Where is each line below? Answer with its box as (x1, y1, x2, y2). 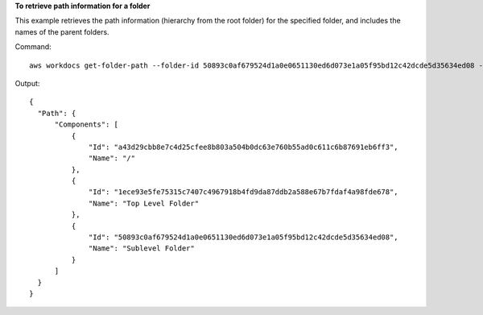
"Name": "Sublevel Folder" (89, 244, 195, 253)
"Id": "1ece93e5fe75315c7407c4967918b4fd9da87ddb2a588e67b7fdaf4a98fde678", (89, 188, 398, 197)
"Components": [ (54, 120, 119, 129)
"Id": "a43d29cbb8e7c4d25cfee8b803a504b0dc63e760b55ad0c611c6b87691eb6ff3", (89, 142, 398, 151)
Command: (14, 42, 52, 52)
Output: (14, 78, 40, 88)
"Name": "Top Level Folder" (89, 198, 200, 208)
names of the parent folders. (14, 27, 109, 36)
